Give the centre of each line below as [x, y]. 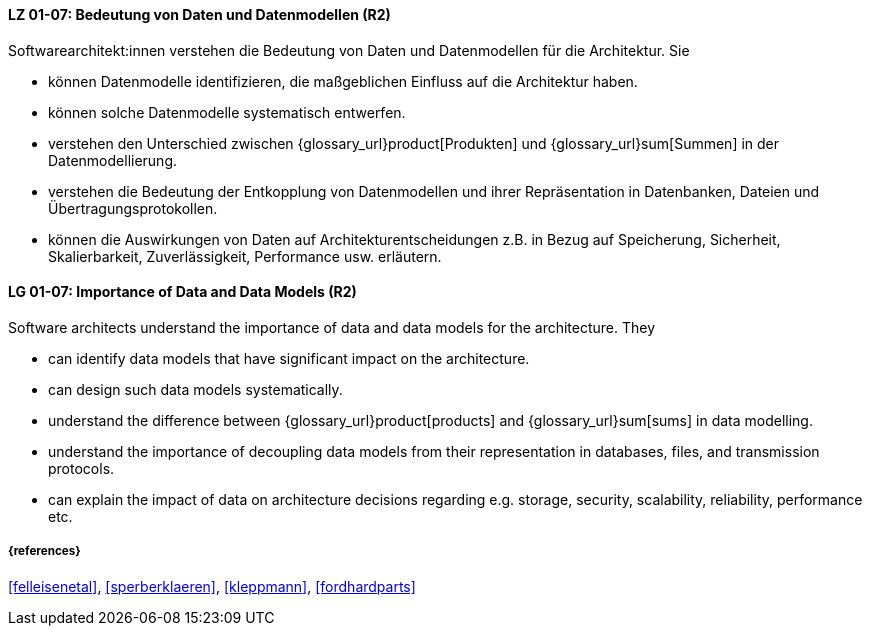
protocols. [81, 468]
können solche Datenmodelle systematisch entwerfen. [227, 112]
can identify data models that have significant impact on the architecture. [289, 358]
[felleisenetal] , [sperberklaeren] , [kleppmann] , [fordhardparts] [212, 586]
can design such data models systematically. [195, 389]
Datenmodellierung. [113, 160]
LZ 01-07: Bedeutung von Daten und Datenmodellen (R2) [199, 14]
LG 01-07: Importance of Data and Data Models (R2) [182, 292]
